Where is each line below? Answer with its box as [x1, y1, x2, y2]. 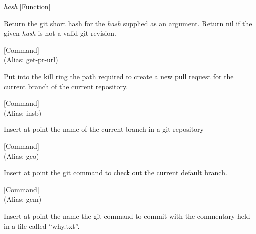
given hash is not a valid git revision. [4, 28, 116, 38]
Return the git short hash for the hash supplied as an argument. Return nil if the [4, 18, 252, 28]
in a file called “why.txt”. [4, 220, 80, 231]
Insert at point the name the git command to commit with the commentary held [4, 210, 250, 221]
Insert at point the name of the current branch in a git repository [4, 124, 204, 134]
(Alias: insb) [4, 107, 42, 117]
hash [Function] [4, 1, 51, 11]
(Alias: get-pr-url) [4, 54, 58, 65]
